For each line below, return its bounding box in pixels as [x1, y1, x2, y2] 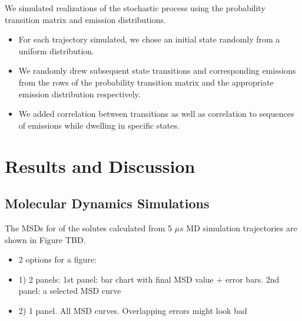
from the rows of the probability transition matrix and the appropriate [18, 76, 274, 88]
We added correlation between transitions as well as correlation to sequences [18, 107, 294, 120]
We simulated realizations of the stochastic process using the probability [5, 2, 266, 14]
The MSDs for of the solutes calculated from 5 [5, 221, 172, 234]
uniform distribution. [18, 44, 94, 57]
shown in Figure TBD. [5, 233, 86, 245]
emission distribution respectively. [18, 87, 141, 100]
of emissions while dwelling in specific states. [18, 119, 180, 131]
